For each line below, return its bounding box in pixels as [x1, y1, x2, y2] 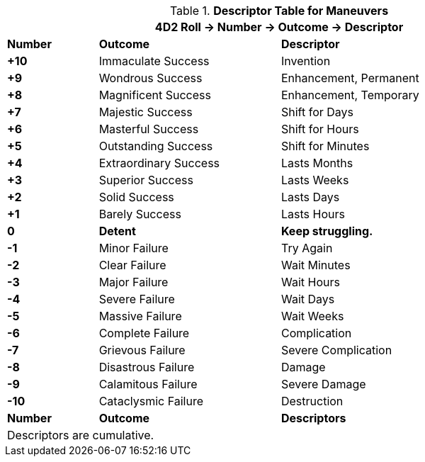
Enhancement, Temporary [280, 88, 419, 102]
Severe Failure [98, 292, 175, 306]
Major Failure [98, 275, 169, 289]
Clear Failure [98, 258, 166, 272]
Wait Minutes [280, 258, 351, 272]
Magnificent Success [98, 88, 211, 102]
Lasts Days [280, 190, 340, 204]
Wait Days [280, 292, 335, 306]
